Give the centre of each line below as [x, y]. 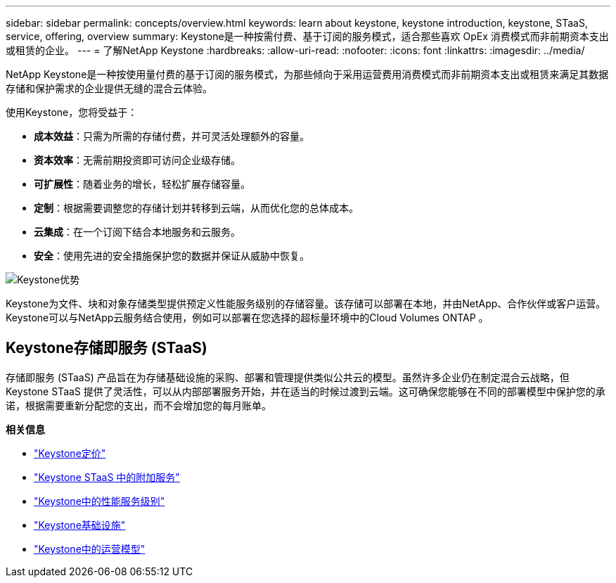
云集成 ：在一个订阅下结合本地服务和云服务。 [137, 232]
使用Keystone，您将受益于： [72, 112]
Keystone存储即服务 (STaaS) [107, 348]
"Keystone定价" [70, 453]
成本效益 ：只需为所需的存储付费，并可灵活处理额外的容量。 [172, 136]
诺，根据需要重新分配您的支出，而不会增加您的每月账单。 [139, 405]
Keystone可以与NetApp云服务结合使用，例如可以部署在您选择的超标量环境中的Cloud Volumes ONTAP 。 [247, 318]
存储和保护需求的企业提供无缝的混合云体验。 [109, 88]
